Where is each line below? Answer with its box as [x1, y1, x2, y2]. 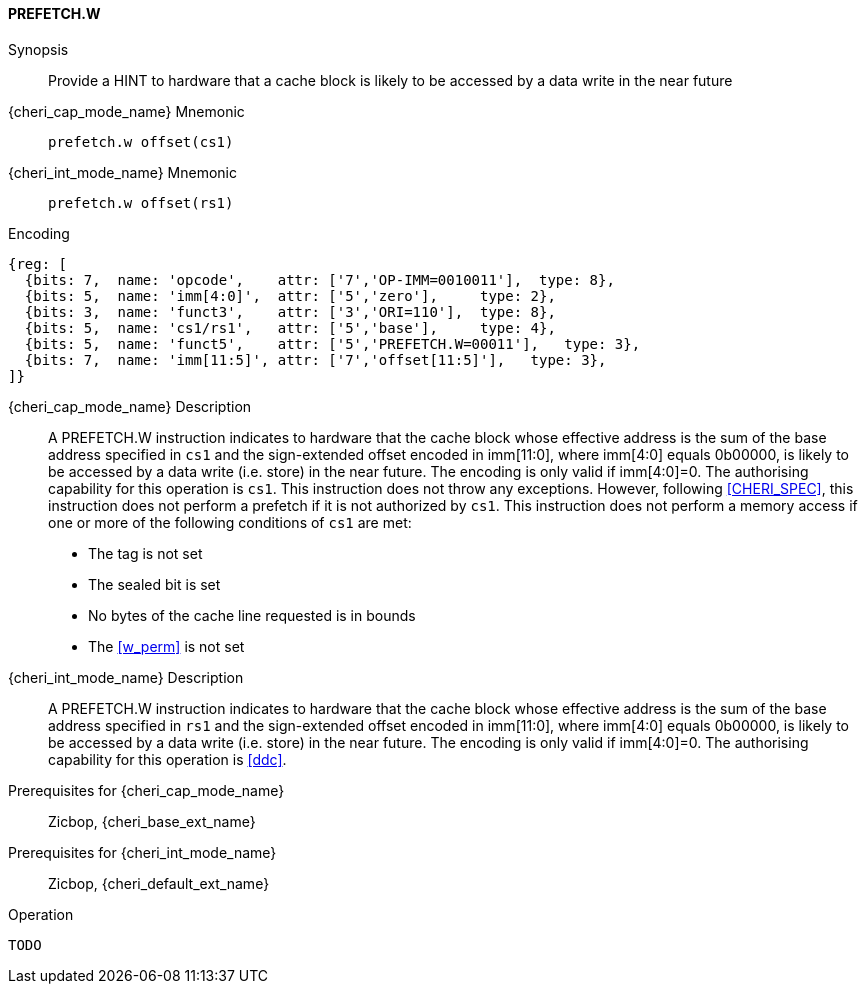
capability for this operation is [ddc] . [48, 750, 287, 768]
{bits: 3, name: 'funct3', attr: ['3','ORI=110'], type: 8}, [24, 303, 556, 320]
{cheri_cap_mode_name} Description [8, 397, 252, 415]
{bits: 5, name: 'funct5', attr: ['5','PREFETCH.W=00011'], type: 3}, [24, 335, 641, 352]
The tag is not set [88, 544, 203, 562]
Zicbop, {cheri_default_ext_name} [48, 874, 270, 892]
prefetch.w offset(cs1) [48, 133, 234, 150]
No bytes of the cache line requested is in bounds [88, 606, 416, 624]
